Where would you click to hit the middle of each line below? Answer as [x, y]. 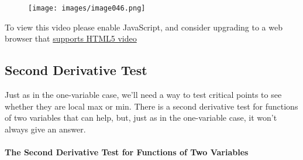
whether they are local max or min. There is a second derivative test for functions [151, 106]
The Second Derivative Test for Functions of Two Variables [127, 152]
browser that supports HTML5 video [71, 38]
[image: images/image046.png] [87, 8]
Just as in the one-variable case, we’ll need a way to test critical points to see [143, 95]
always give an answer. [45, 129]
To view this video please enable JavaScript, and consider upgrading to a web [144, 27]
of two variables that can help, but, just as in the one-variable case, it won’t [141, 118]
